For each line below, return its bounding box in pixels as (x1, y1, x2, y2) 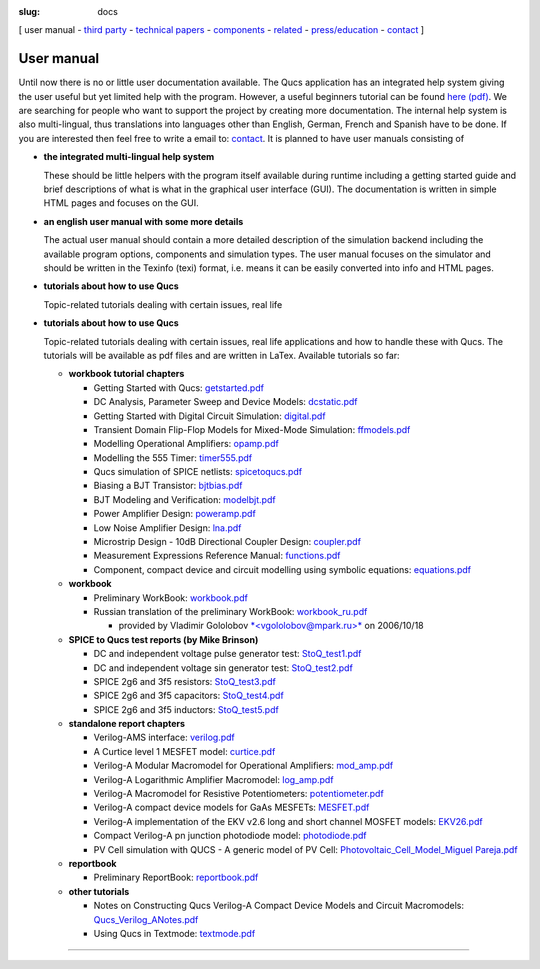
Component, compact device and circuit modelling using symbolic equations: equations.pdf (93, 563, 472, 575)
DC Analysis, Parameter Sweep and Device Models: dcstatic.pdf (93, 396, 359, 408)
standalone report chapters (68, 718, 185, 730)
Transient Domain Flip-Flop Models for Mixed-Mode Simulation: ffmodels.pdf (93, 423, 411, 435)
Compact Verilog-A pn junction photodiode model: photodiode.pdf (93, 830, 367, 842)
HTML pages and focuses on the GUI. (43, 197, 199, 209)
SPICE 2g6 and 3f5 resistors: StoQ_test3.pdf (93, 675, 277, 687)
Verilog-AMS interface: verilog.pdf (93, 731, 235, 744)
